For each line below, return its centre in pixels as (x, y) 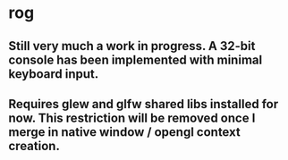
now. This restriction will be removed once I (132, 118)
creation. (34, 146)
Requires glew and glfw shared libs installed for (144, 104)
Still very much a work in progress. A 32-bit (132, 46)
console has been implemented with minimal (136, 59)
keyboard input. (54, 74)
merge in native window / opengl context (124, 132)
